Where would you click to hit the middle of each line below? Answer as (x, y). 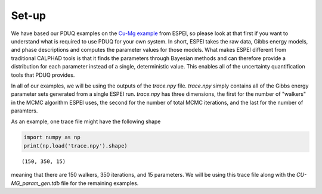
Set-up (28, 15)
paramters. (24, 111)
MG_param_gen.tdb (35, 183)
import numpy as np (52, 137)
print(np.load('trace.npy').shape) (75, 145)
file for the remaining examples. (100, 183)
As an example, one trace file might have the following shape (86, 121)
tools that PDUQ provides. (43, 75)
